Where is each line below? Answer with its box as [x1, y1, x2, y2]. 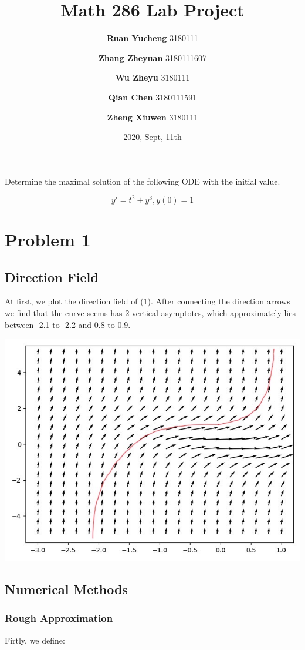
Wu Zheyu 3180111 [115, 71, 190, 83]
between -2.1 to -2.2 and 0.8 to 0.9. [5, 318, 131, 330]
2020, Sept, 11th [123, 130, 182, 143]
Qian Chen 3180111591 [108, 91, 197, 103]
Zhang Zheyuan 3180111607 [98, 51, 207, 63]
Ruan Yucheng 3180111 [106, 32, 199, 44]
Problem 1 [5, 227, 91, 251]
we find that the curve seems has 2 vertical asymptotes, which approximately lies [5, 306, 296, 319]
